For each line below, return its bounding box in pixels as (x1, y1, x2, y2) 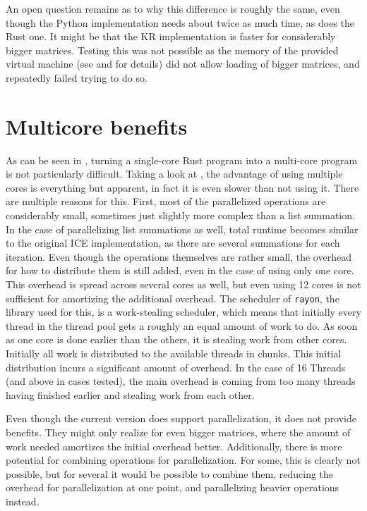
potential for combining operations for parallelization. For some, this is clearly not (6, 452, 361, 467)
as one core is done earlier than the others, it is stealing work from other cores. (6, 332, 347, 347)
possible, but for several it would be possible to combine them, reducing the (6, 466, 334, 481)
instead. (6, 494, 40, 508)
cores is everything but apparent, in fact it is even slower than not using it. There (6, 180, 359, 195)
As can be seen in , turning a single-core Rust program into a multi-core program (6, 152, 358, 167)
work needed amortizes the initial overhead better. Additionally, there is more (6, 438, 342, 453)
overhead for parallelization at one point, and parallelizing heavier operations (6, 480, 339, 495)
